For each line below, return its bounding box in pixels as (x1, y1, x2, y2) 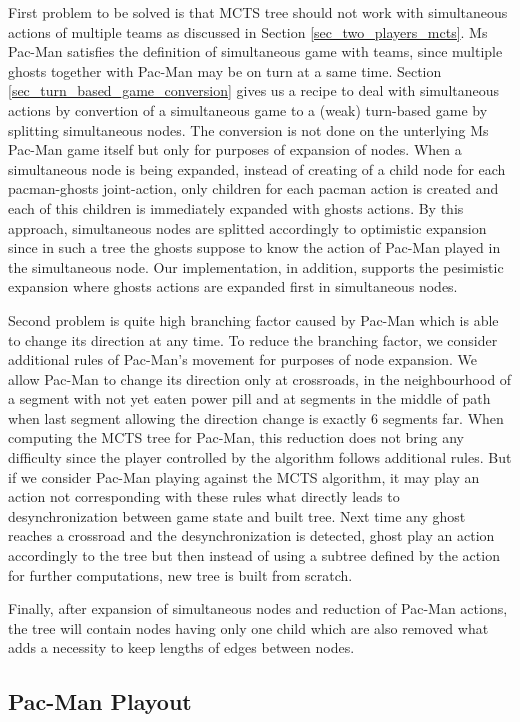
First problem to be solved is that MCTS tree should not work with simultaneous (8, 2, 508, 22)
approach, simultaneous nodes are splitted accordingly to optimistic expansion (8, 217, 487, 238)
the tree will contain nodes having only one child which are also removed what (8, 617, 489, 638)
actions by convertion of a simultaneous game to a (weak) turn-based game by (8, 99, 488, 120)
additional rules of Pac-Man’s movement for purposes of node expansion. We (8, 349, 477, 370)
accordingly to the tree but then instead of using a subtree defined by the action (8, 545, 500, 566)
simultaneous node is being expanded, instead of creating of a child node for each (8, 158, 506, 179)
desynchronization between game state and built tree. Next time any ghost (8, 505, 466, 526)
